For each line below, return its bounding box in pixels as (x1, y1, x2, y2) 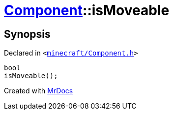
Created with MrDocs (4, 86, 73, 95)
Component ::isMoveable (4, 2, 170, 19)
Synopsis (4, 28, 51, 40)
